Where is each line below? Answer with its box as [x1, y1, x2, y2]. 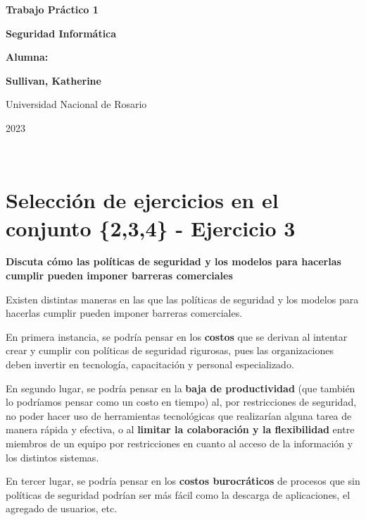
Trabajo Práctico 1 [6, 2, 99, 16]
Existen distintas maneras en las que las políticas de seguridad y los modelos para [6, 291, 359, 306]
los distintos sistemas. [6, 449, 99, 464]
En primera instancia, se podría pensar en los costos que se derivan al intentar [6, 329, 348, 344]
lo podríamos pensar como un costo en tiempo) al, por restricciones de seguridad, [6, 394, 357, 409]
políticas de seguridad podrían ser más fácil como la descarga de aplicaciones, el [6, 487, 351, 502]
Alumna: [6, 49, 49, 64]
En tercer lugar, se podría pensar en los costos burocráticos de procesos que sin [6, 473, 360, 488]
